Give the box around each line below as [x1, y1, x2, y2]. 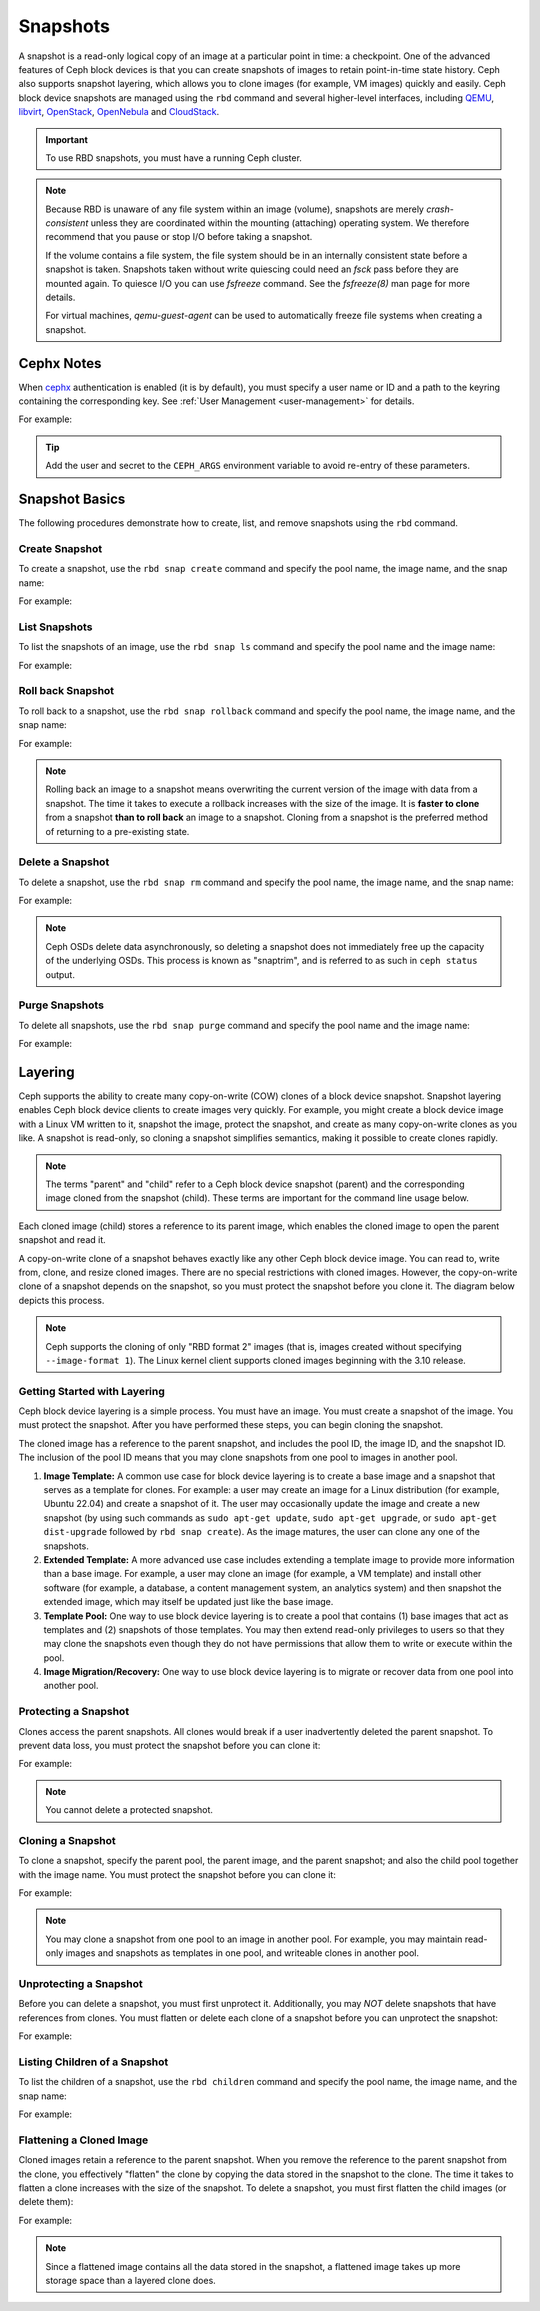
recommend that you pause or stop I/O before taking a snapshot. [45, 231, 313, 243]
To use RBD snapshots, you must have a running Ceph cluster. [45, 151, 302, 164]
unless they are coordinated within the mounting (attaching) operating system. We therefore [90, 217, 470, 229]
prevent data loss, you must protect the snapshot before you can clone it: [18, 1739, 321, 1751]
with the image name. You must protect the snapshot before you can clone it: [18, 1868, 337, 1880]
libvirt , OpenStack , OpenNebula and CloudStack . [18, 106, 220, 118]
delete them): [18, 2196, 74, 2208]
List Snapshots [18, 620, 93, 634]
